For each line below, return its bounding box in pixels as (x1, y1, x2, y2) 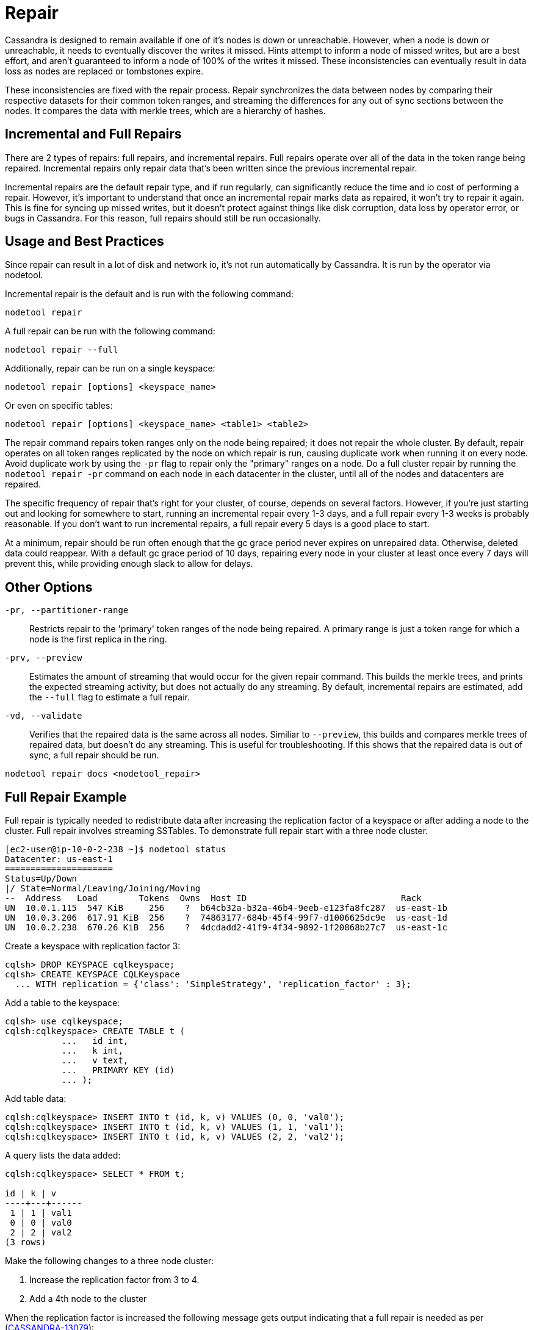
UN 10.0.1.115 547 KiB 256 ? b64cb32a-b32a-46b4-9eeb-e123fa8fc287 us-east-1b (5, 903, 447, 913)
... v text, (61, 1055, 129, 1066)
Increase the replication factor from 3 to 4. (29, 1274, 200, 1285)
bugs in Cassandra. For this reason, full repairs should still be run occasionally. (5, 212, 321, 223)
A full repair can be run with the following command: (5, 326, 215, 337)
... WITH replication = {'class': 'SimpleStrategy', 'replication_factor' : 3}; (15, 979, 411, 990)
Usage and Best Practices (5, 234, 164, 250)
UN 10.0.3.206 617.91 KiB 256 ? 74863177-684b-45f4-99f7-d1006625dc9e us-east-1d (5, 913, 447, 923)
